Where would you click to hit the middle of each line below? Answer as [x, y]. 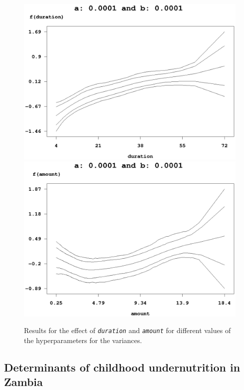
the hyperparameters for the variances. [83, 340]
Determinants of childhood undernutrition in [122, 367]
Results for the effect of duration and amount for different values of [127, 330]
